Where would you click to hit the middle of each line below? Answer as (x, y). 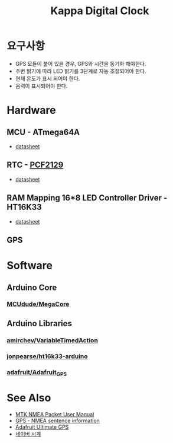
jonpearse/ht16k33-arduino (47, 356)
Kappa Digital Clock (100, 11)
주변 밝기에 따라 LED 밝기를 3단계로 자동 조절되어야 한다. (81, 71)
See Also (29, 398)
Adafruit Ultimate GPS (42, 427)
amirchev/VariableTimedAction (52, 340)
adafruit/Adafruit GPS (37, 372)
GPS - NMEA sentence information (57, 420)
